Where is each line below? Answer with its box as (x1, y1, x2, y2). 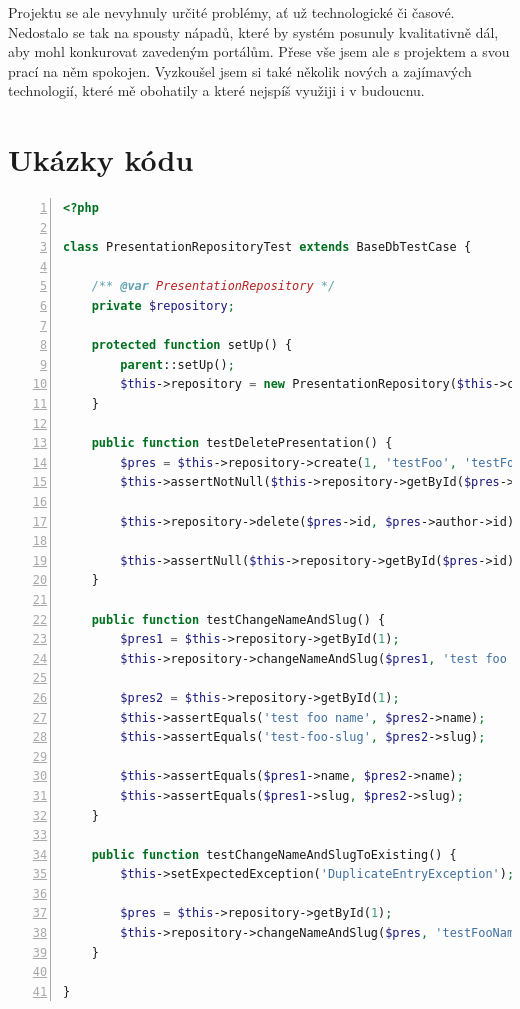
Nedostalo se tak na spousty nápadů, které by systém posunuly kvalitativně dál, (8, 21, 499, 42)
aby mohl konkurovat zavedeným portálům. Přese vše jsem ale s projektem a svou (8, 41, 510, 62)
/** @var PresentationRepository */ (91, 279, 336, 294)
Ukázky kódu (8, 139, 194, 180)
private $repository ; (91, 299, 235, 314)
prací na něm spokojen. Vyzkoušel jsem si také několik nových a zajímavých (8, 60, 472, 81)
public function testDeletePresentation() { (91, 436, 393, 451)
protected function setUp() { (91, 338, 293, 353)
